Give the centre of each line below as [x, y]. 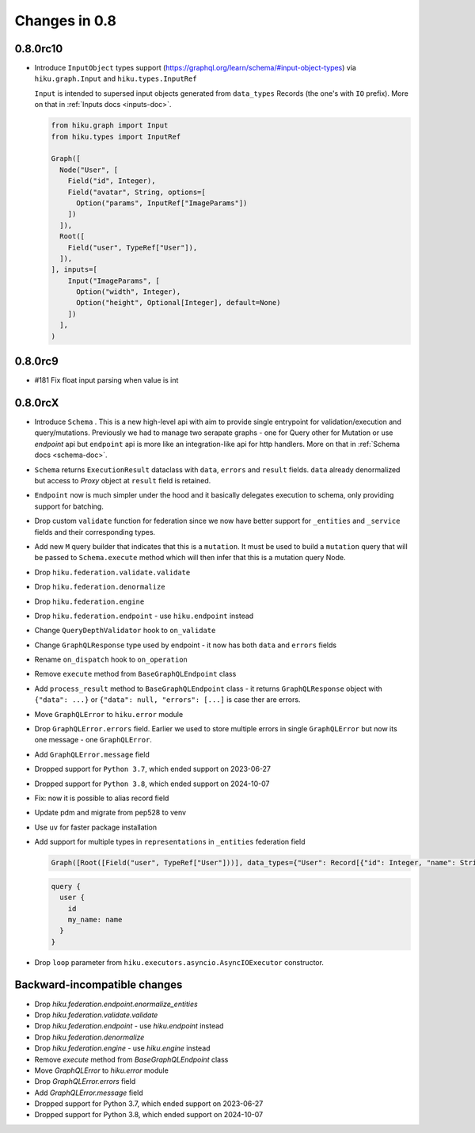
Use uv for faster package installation [96, 827]
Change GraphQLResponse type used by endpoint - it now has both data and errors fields [185, 645]
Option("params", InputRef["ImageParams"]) [162, 203]
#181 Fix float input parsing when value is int [106, 380]
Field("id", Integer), [112, 181]
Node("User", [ [89, 170]
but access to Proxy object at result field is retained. [123, 481]
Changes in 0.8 [66, 21]
